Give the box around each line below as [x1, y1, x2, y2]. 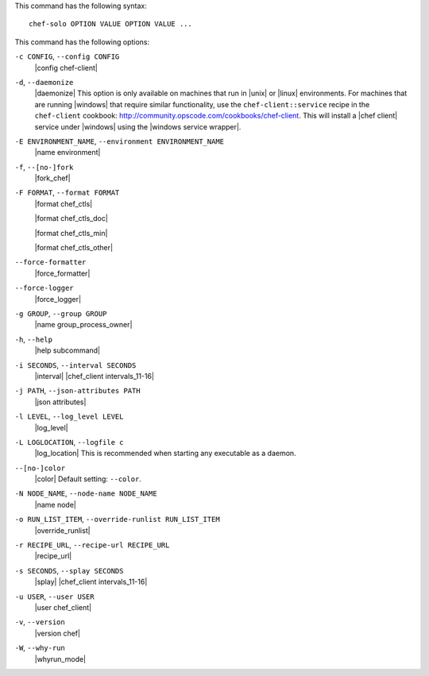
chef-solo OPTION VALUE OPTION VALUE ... [29, 20, 192, 29]
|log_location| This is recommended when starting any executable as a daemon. [34, 449, 297, 458]
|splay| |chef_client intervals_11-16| [34, 577, 148, 587]
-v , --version [14, 617, 65, 627]
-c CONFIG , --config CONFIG [14, 52, 120, 61]
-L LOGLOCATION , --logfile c [14, 437, 124, 446]
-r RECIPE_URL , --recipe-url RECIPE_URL [14, 540, 170, 550]
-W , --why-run [14, 643, 65, 653]
